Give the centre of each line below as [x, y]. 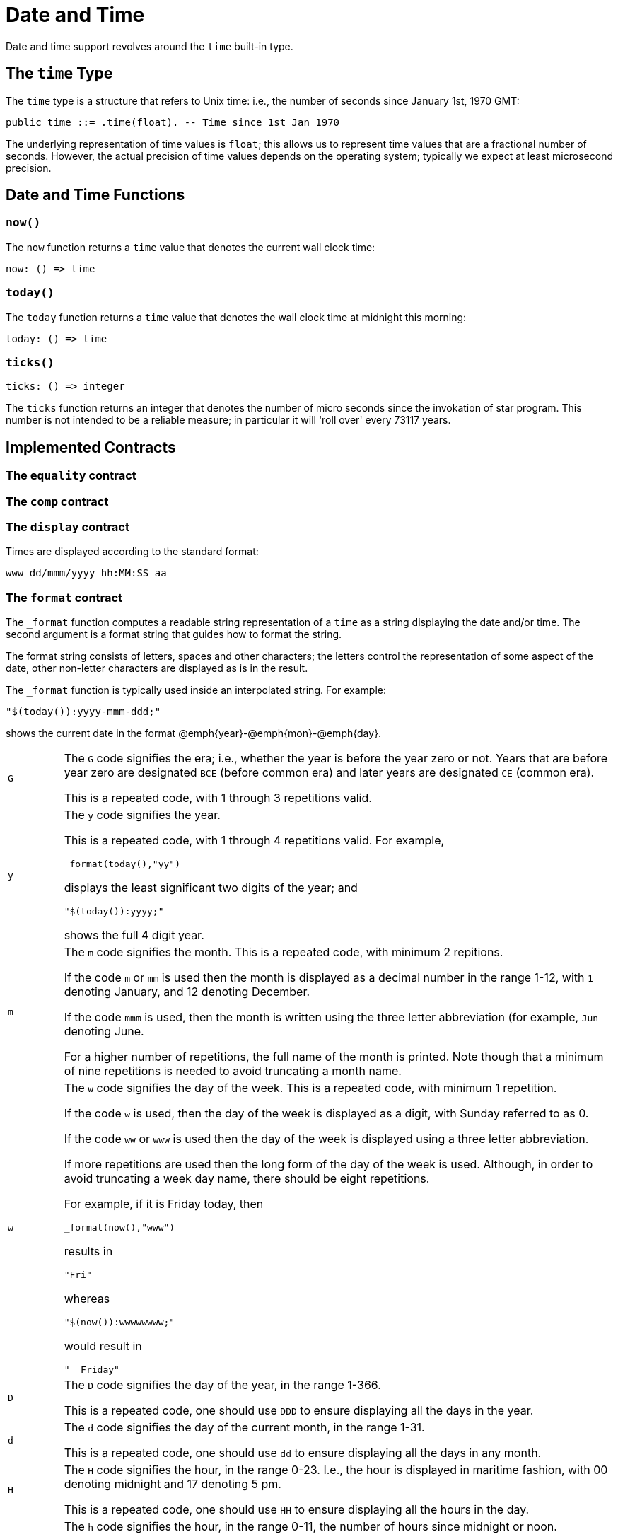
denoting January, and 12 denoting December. [187, 992]
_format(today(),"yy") [122, 864]
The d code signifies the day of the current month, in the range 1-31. [244, 1428]
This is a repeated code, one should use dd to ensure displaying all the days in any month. [303, 1453]
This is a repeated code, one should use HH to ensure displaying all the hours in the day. [297, 1510]
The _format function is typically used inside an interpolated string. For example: [196, 690]
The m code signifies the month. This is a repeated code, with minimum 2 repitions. [284, 952]
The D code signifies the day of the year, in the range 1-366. [222, 1385]
